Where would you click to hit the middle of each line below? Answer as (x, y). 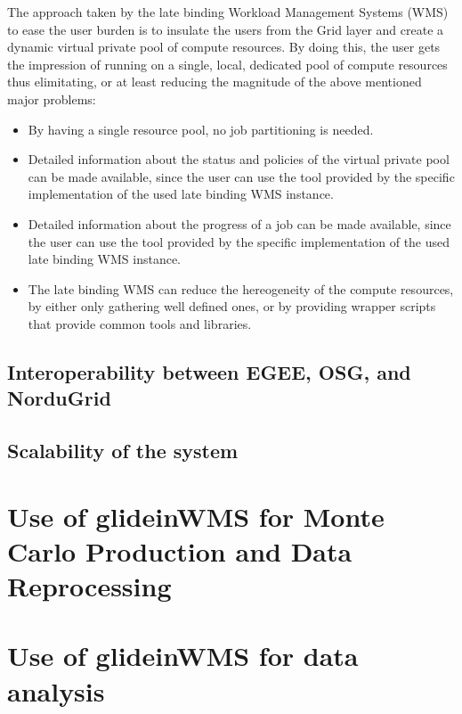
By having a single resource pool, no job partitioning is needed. (201, 129)
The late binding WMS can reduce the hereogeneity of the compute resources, (241, 288)
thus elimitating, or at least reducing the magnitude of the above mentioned (215, 82)
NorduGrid (59, 398)
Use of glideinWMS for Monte (196, 516)
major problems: (52, 98)
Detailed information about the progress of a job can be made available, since (239, 223)
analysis (56, 690)
